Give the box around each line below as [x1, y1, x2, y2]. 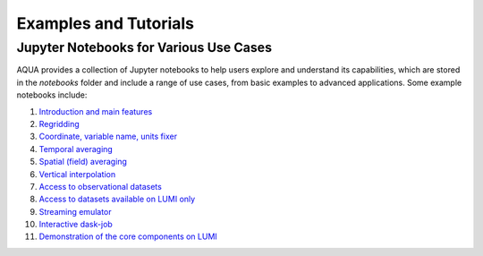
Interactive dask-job [38, 219, 114, 230]
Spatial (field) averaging [38, 157, 127, 167]
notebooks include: [16, 90, 88, 100]
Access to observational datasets [38, 181, 163, 192]
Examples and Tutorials [16, 13, 195, 33]
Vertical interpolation [38, 168, 116, 179]
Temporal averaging [38, 143, 114, 154]
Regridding [38, 118, 80, 129]
